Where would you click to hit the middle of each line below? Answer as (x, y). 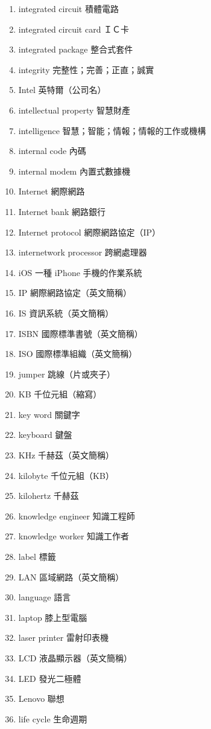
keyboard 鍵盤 (45, 435)
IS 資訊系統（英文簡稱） (66, 313)
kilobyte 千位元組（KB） (66, 475)
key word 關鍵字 (49, 414)
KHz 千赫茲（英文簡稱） (66, 455)
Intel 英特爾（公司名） (62, 90)
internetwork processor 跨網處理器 (83, 252)
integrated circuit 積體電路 (68, 8)
